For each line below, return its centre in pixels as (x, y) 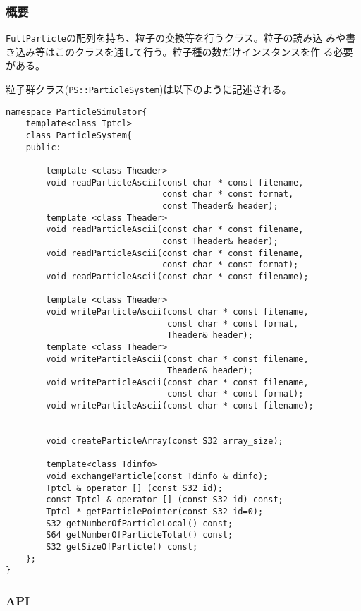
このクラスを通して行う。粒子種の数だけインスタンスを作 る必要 (204, 51)
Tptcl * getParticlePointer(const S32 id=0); (155, 512)
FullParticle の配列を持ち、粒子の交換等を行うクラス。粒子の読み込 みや (176, 38)
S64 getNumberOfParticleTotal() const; (140, 535)
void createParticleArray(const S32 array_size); (165, 441)
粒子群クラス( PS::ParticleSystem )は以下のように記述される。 (149, 89)
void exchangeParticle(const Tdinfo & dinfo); (157, 477)
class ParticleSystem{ (79, 136)
